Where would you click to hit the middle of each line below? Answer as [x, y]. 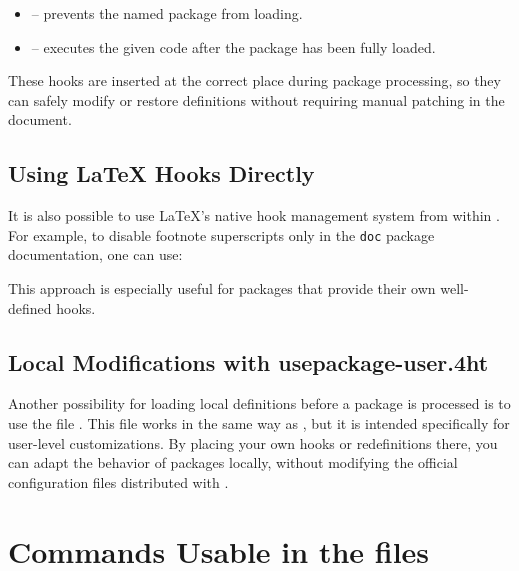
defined [30, 307]
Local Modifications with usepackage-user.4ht [248, 361]
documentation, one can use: [95, 254]
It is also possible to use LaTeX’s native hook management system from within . [254, 215]
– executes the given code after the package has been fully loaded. [233, 46]
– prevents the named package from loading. [167, 13]
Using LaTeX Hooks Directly [161, 173]
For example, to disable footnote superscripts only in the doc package [221, 234]
